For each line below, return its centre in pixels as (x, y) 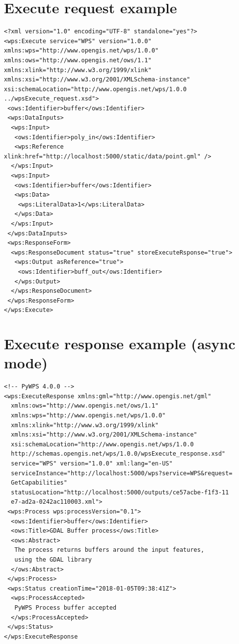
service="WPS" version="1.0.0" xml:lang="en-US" (92, 464)
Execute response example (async (120, 344)
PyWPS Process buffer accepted (66, 607)
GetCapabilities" (39, 483)
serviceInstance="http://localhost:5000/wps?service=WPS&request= (122, 473)
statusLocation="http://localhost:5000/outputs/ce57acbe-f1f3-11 (120, 492)
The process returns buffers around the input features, (109, 550)
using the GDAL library (53, 559)
